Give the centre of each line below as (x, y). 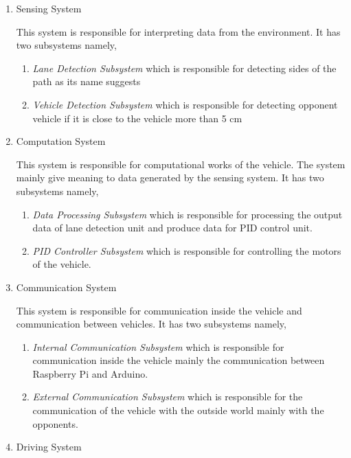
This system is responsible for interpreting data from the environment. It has (178, 31)
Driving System (49, 447)
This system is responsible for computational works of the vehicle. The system (181, 164)
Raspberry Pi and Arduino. (90, 373)
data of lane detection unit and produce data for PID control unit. (172, 228)
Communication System (66, 287)
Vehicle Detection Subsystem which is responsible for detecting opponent (185, 104)
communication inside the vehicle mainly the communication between (179, 360)
